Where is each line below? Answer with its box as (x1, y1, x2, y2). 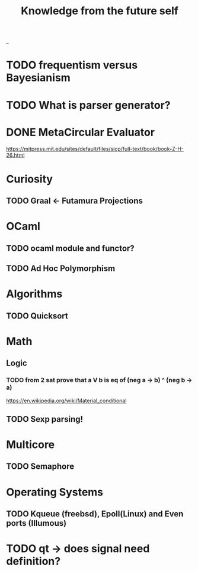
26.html (6, 152, 25, 159)
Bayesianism (6, 71, 71, 84)
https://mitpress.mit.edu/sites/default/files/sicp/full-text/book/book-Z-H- (6, 145, 184, 152)
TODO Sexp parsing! (6, 414, 84, 424)
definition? (6, 554, 61, 568)
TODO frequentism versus (6, 58, 138, 72)
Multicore (6, 438, 55, 452)
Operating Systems (6, 485, 104, 499)
